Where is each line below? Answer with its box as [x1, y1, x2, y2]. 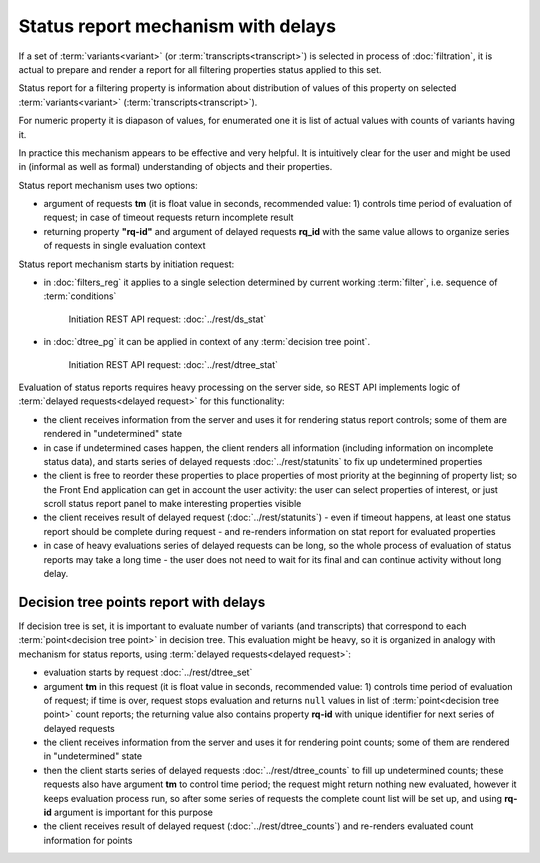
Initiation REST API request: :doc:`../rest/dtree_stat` [68, 358, 279, 370]
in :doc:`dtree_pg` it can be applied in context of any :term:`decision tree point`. [43, 336, 370, 348]
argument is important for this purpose [53, 806, 214, 819]
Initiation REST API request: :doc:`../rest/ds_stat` [68, 313, 267, 325]
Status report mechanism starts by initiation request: [18, 258, 235, 270]
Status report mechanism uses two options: [18, 179, 199, 191]
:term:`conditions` [43, 290, 117, 302]
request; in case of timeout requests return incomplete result [43, 211, 294, 224]
